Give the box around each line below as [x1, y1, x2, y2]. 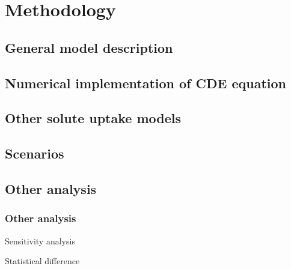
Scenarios [5, 144, 64, 163]
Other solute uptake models [5, 109, 181, 127]
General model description [5, 38, 173, 56]
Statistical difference [5, 255, 80, 267]
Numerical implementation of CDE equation [5, 73, 286, 92]
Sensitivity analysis [5, 234, 75, 247]
